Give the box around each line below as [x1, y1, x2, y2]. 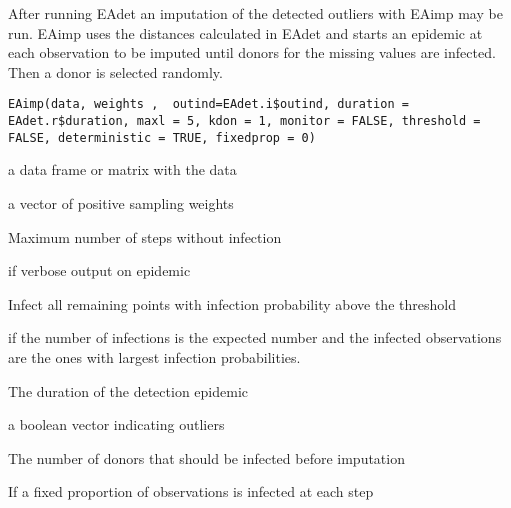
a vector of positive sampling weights [8, 192, 234, 213]
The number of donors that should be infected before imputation [8, 447, 405, 468]
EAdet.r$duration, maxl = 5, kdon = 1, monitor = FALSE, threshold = [8, 114, 481, 129]
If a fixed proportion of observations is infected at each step [8, 481, 374, 502]
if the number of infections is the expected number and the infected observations [8, 327, 502, 348]
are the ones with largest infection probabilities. [8, 346, 301, 367]
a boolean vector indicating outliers [8, 414, 225, 435]
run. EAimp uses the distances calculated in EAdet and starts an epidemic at [8, 22, 483, 43]
